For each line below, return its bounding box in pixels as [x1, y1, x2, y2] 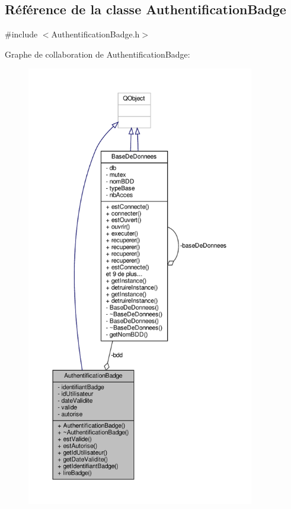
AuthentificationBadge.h [51, 28, 140, 40]
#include [5, 28, 38, 40]
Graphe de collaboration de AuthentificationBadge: [5, 48, 190, 60]
